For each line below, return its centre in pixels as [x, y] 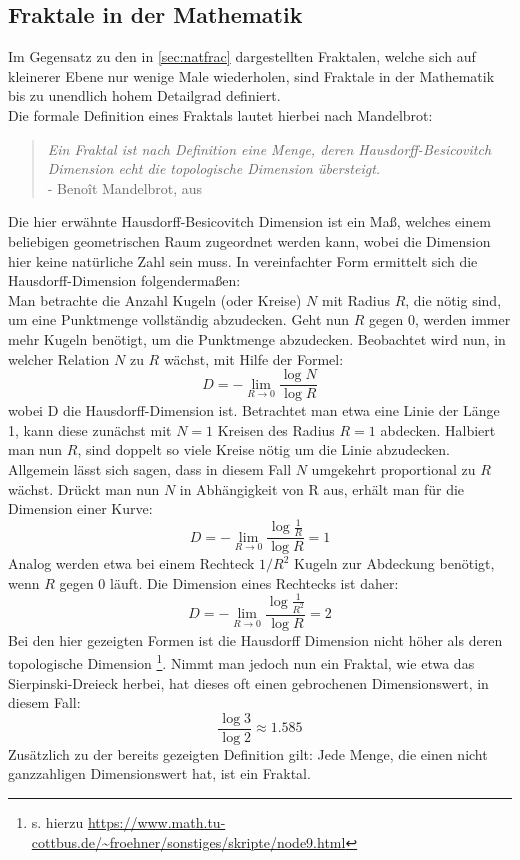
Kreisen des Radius [276, 429]
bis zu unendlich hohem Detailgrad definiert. [144, 95]
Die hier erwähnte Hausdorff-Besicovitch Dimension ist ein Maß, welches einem [249, 221]
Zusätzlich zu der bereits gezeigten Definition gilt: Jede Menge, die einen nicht [248, 753]
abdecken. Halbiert [438, 429]
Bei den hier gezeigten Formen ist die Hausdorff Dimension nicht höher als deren [255, 639]
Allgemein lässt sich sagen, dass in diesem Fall [150, 468]
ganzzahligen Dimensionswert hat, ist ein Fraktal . [159, 773]
